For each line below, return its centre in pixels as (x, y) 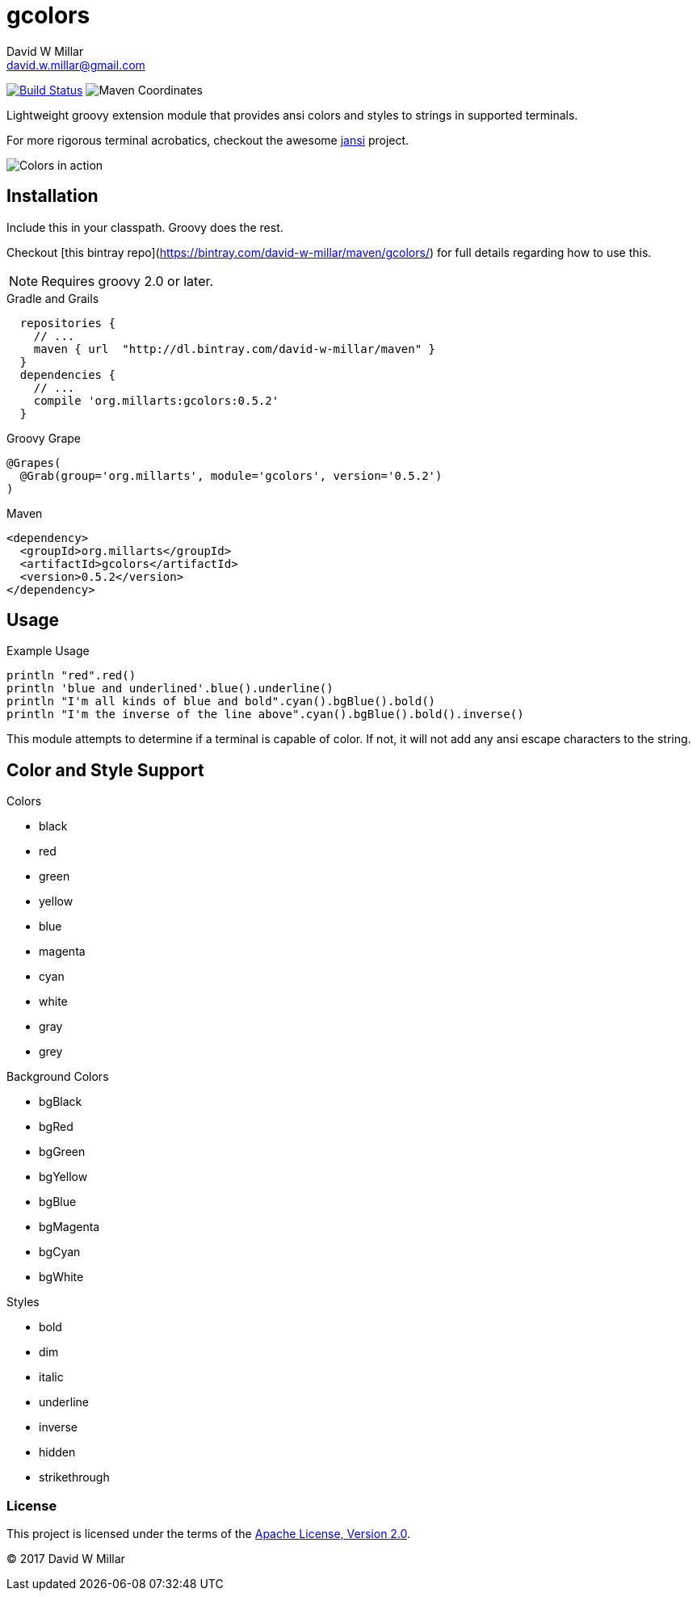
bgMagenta (69, 1227)
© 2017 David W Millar (66, 1559)
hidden (57, 1452)
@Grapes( (34, 462)
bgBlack (61, 1102)
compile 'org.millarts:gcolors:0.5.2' (156, 400)
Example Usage (48, 651)
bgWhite (61, 1277)
